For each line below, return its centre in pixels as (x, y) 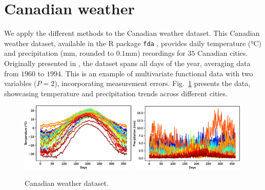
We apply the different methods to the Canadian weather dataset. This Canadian (132, 33)
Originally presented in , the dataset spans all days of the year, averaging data (127, 63)
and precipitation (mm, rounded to (59, 53)
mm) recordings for (155, 53)
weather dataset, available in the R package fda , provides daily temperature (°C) (133, 43)
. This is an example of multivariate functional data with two (157, 73)
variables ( (21, 83)
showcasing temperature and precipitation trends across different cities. (116, 93)
